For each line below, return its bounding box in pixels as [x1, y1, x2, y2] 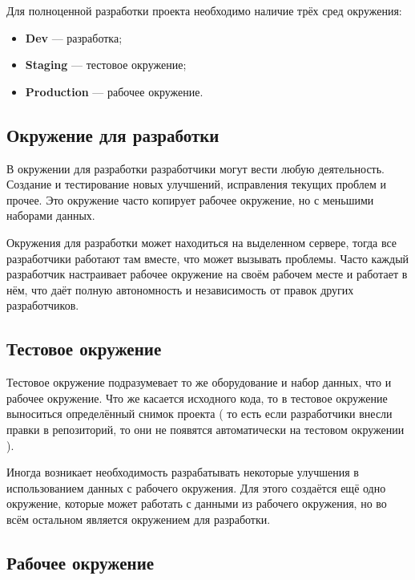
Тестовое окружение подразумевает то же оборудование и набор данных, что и [6, 374, 392, 391]
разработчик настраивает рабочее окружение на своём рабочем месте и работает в [6, 266, 408, 282]
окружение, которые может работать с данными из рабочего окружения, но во [6, 495, 387, 512]
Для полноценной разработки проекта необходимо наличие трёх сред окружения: [6, 2, 402, 18]
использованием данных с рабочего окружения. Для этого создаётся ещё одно [6, 479, 386, 496]
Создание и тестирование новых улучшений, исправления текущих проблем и [6, 176, 387, 193]
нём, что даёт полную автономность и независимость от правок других [6, 281, 354, 298]
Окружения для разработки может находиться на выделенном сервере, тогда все [6, 233, 397, 250]
